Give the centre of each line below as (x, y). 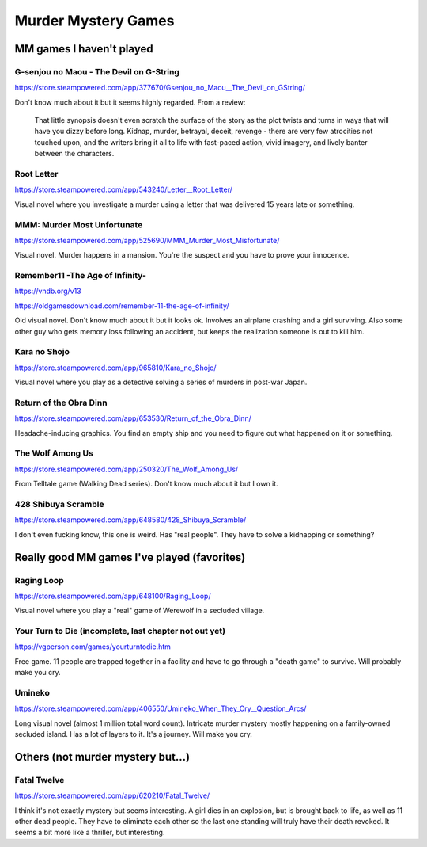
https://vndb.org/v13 (48, 291)
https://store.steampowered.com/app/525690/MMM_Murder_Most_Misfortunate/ (147, 240)
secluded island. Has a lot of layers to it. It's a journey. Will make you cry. (133, 734)
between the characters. (74, 154)
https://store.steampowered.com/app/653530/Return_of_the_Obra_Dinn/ (133, 418)
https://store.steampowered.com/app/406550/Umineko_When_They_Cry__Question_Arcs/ (161, 708)
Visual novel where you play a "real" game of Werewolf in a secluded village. (140, 611)
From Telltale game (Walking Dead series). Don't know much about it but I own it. (146, 484)
